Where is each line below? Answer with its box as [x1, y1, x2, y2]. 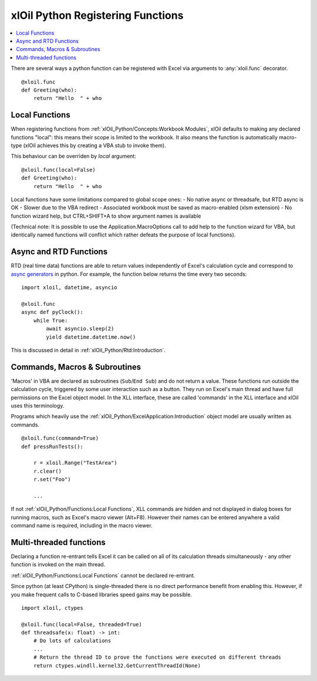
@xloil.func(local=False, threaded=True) [21, 621, 142, 627]
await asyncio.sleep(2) [46, 325, 114, 332]
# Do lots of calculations [33, 637, 112, 644]
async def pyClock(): [21, 309, 83, 316]
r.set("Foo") [33, 476, 71, 483]
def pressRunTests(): [21, 443, 83, 450]
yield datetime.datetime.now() [46, 333, 136, 340]
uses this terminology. [11, 402, 65, 409]
